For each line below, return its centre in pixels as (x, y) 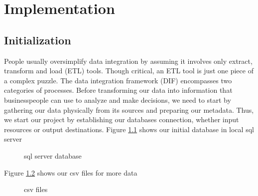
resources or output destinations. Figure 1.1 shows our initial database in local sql (129, 129)
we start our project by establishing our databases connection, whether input (122, 119)
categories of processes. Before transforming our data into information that (118, 90)
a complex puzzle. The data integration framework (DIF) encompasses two (118, 80)
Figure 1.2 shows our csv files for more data (71, 172)
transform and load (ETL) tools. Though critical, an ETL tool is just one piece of (129, 71)
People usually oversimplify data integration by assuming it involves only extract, (128, 61)
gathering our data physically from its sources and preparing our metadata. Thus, (129, 109)
